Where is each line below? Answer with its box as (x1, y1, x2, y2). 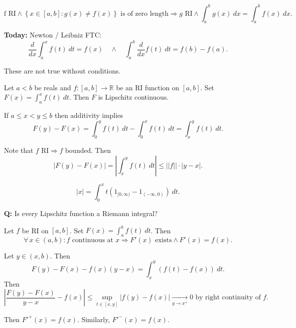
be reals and (34, 82, 71, 92)
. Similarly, (77, 314, 110, 324)
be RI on (22, 225, 49, 235)
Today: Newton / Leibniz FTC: (4, 30, 102, 40)
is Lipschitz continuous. (98, 92, 169, 102)
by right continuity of (195, 294, 261, 301)
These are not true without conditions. (4, 66, 121, 76)
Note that (4, 145, 33, 155)
